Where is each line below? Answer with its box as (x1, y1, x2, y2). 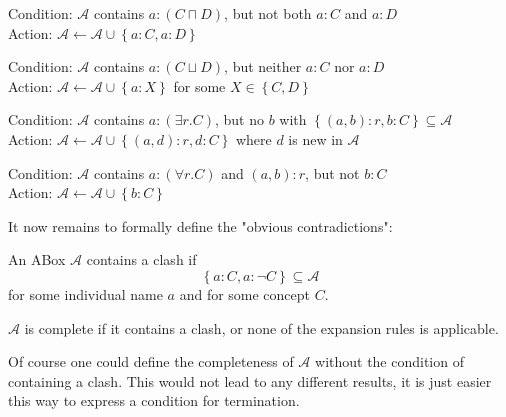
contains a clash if (86, 249, 197, 270)
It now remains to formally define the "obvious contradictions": (8, 215, 393, 236)
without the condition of (315, 351, 464, 372)
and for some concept (179, 283, 311, 304)
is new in (288, 128, 343, 149)
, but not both (224, 3, 312, 23)
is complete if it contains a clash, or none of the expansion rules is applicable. (24, 317, 499, 338)
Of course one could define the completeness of (8, 351, 294, 372)
